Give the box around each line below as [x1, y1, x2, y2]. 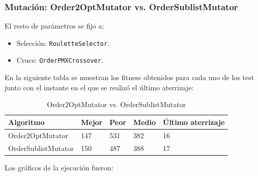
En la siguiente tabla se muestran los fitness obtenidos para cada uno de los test [5, 72, 254, 83]
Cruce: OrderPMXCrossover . [16, 55, 103, 65]
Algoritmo [8, 116, 45, 127]
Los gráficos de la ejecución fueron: [5, 162, 113, 172]
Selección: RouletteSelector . [16, 37, 110, 48]
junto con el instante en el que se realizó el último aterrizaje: [5, 82, 194, 92]
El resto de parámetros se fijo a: [5, 20, 104, 31]
